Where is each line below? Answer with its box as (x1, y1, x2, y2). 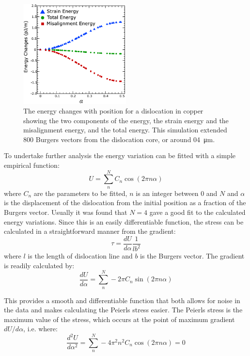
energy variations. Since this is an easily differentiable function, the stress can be (4, 216, 244, 227)
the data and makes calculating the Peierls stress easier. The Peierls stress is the (4, 305, 243, 315)
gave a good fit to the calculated (149, 207, 246, 217)
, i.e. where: (23, 324, 58, 334)
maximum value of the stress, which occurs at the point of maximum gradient (4, 314, 235, 324)
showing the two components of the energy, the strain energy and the (23, 115, 229, 125)
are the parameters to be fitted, (33, 188, 127, 198)
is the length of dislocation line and (28, 251, 133, 261)
